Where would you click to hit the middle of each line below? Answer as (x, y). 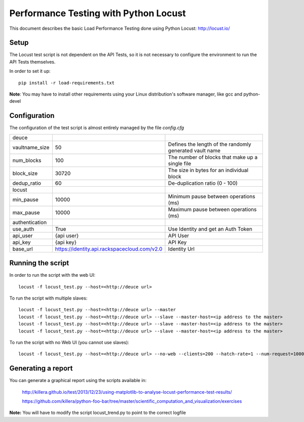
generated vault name (194, 150)
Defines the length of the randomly (210, 144)
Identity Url (181, 249)
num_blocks (27, 160)
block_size (25, 173)
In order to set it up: (30, 71)
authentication (30, 222)
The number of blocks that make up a (213, 157)
